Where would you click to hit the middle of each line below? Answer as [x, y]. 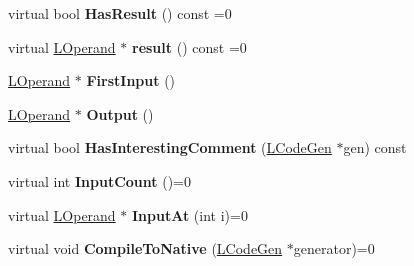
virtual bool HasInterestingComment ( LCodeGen [170, 147]
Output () [120, 113]
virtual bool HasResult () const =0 [120, 13]
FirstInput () [131, 80]
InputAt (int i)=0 [190, 214]
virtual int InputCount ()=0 [99, 180]
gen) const [375, 147]
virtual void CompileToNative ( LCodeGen [145, 248]
